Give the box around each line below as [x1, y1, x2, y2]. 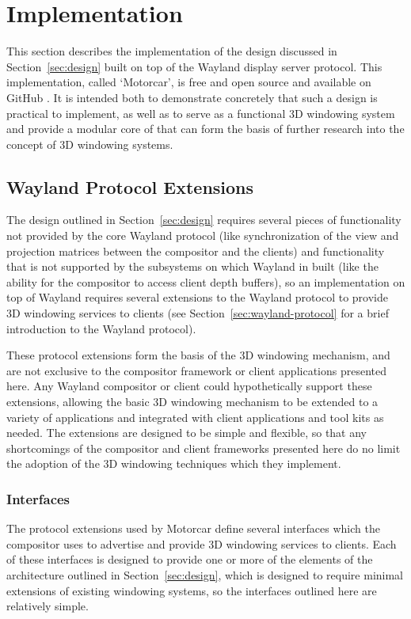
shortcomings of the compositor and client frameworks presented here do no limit [6, 439, 401, 456]
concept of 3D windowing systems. [6, 135, 173, 152]
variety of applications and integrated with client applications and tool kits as [6, 408, 384, 425]
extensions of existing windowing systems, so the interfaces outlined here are [6, 582, 377, 598]
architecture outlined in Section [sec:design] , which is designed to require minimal [6, 566, 403, 583]
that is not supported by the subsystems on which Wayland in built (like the [6, 258, 379, 275]
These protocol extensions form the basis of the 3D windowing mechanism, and [6, 347, 390, 363]
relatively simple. [6, 598, 89, 614]
